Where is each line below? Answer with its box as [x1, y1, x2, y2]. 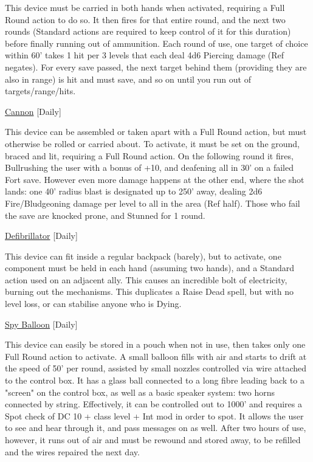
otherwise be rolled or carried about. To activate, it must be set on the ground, [5, 137, 300, 150]
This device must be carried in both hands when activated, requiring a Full [5, 1, 285, 13]
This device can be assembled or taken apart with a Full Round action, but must [5, 125, 307, 138]
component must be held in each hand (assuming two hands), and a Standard [5, 261, 294, 274]
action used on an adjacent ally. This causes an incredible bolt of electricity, [5, 273, 287, 286]
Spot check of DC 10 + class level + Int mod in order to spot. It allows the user [5, 409, 304, 422]
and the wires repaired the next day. [5, 445, 140, 458]
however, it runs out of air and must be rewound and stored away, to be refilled [5, 433, 301, 446]
